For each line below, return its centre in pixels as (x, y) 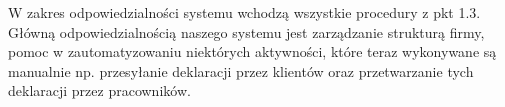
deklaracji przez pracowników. (99, 90)
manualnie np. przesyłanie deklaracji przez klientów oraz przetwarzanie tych (241, 70)
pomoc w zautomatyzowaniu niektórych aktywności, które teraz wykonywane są (252, 51)
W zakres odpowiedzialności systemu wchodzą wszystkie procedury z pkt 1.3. (244, 12)
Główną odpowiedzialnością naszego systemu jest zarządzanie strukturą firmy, (246, 31)
